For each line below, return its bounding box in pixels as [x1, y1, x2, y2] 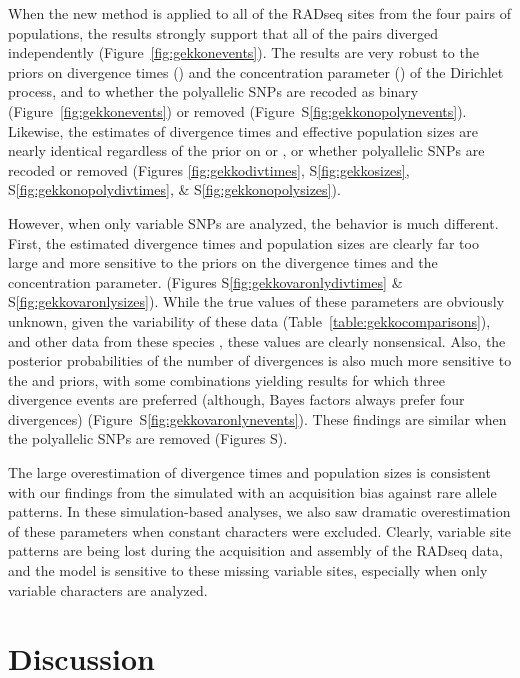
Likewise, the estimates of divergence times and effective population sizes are [8, 120, 479, 141]
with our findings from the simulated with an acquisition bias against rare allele [8, 481, 497, 502]
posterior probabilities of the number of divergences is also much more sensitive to [8, 350, 512, 371]
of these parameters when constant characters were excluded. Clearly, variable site [8, 520, 512, 541]
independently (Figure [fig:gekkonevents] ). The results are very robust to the [8, 42, 479, 63]
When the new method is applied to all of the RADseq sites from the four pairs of [8, 3, 511, 23]
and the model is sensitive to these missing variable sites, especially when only [8, 560, 488, 581]
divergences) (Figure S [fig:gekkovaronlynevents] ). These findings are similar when [8, 408, 507, 429]
